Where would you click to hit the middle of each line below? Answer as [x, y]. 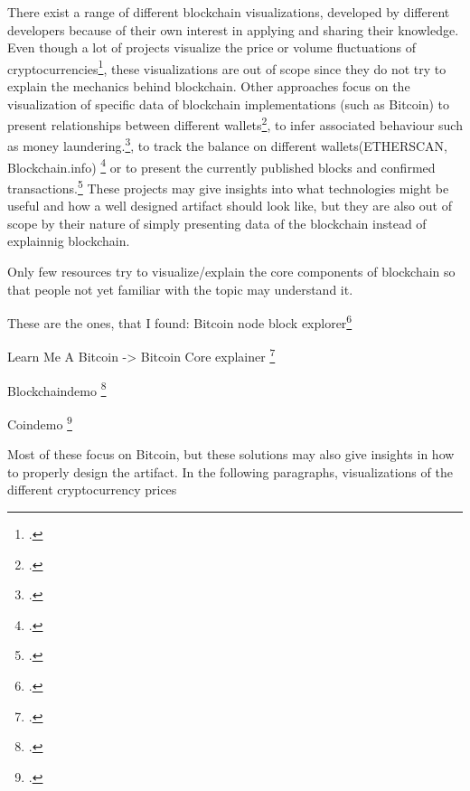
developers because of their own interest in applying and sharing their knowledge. [233, 29]
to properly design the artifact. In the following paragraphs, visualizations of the [230, 471]
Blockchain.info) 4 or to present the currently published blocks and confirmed [221, 165]
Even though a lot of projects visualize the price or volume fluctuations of [212, 47]
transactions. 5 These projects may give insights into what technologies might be [228, 186]
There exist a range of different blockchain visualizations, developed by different [229, 12]
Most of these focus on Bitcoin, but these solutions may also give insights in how [231, 454]
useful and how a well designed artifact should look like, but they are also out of [230, 206]
